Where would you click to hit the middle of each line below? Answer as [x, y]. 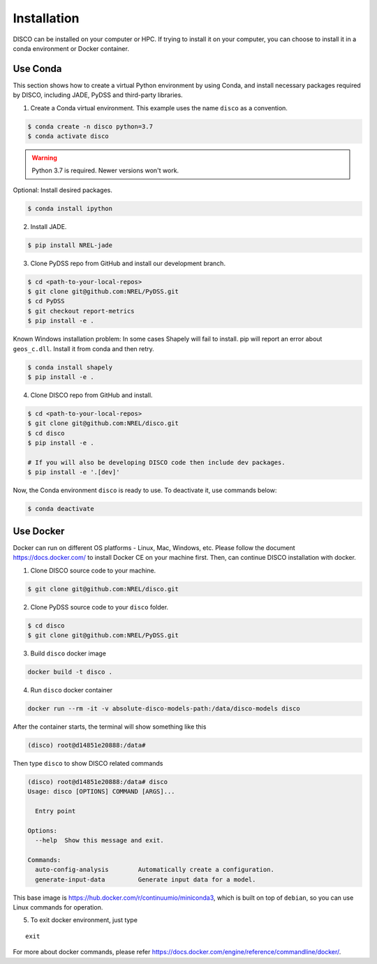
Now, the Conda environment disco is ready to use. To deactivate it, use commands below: [145, 490]
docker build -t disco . [70, 672]
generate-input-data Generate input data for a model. [146, 879]
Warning [44, 158]
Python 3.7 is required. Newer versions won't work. [105, 170]
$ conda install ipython [70, 208]
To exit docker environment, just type [84, 920]
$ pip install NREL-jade [70, 245]
